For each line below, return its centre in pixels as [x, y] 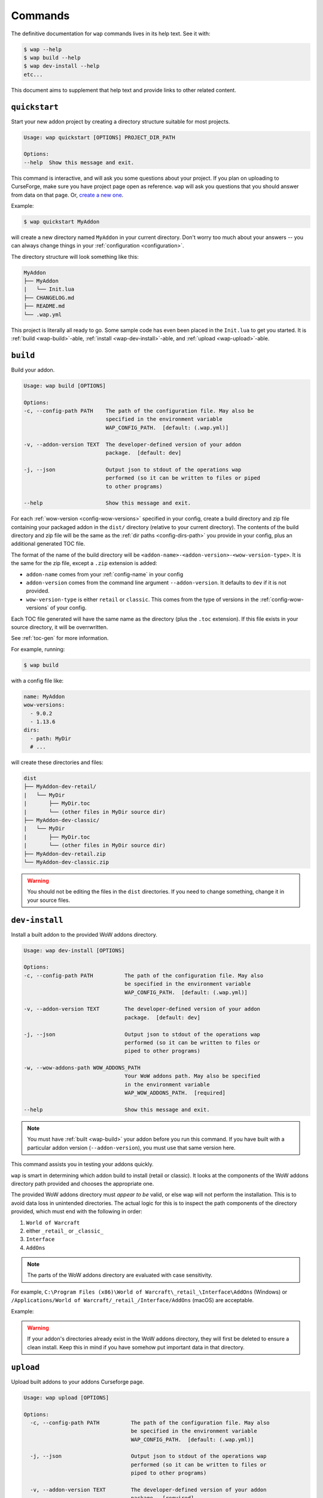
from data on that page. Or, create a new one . [67, 195]
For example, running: [38, 649]
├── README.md [44, 306]
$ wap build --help [52, 58]
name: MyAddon [44, 696]
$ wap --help [43, 49]
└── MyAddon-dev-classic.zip [66, 862]
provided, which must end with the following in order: [77, 1212]
